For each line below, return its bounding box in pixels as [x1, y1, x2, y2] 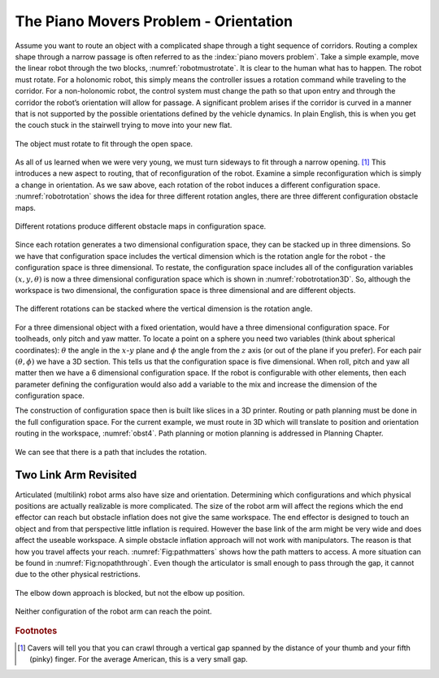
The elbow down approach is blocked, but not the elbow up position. [15, 588, 246, 597]
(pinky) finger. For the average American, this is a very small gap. [29, 654, 248, 664]
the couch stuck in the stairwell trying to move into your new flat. [15, 120, 233, 130]
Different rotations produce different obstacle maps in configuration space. [15, 221, 267, 231]
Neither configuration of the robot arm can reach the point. [15, 606, 212, 616]
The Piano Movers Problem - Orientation [15, 12, 293, 30]
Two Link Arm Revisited [15, 468, 137, 482]
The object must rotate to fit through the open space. [15, 138, 193, 148]
